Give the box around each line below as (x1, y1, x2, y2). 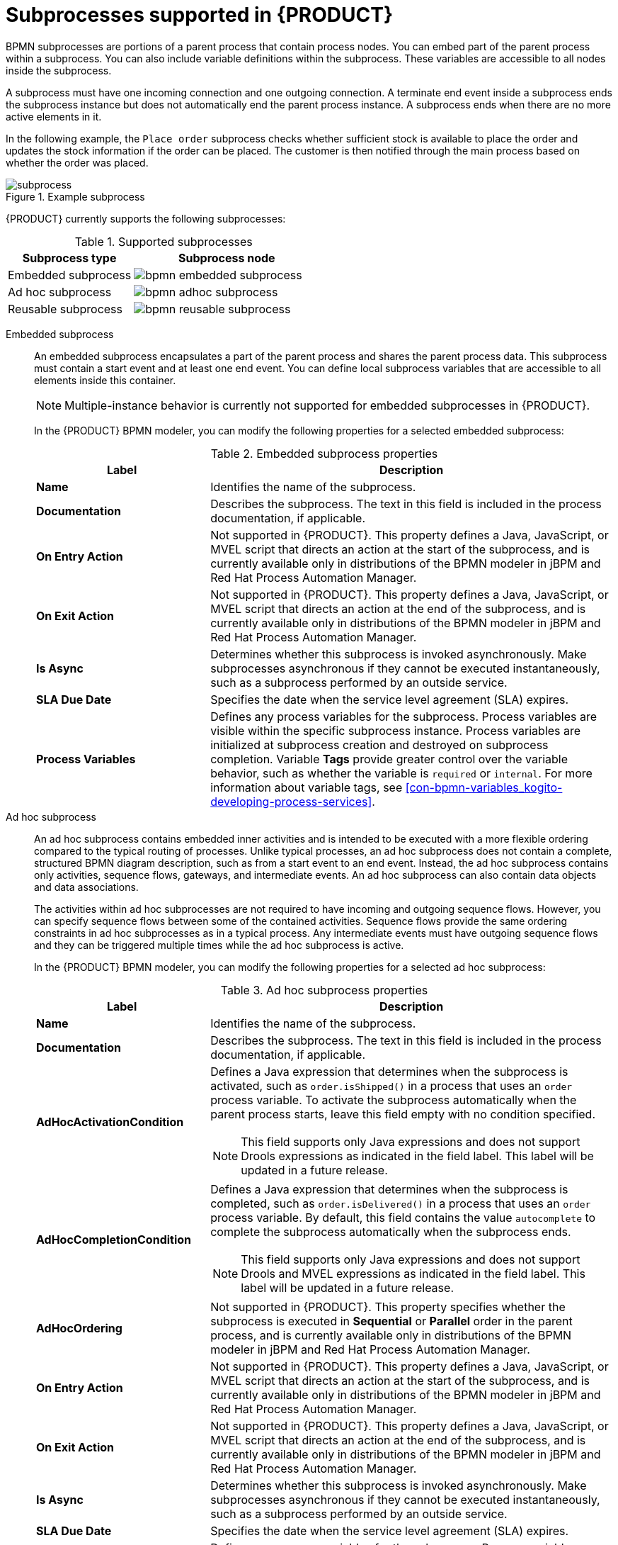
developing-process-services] (210, 794, 372, 809)
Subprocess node (178, 250, 275, 265)
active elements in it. (6, 110, 102, 123)
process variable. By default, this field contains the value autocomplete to (210, 1210, 596, 1225)
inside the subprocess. (6, 64, 112, 77)
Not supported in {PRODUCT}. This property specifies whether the (210, 1299, 566, 1314)
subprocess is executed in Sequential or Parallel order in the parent (210, 1313, 573, 1328)
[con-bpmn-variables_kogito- (405, 780, 563, 794)
